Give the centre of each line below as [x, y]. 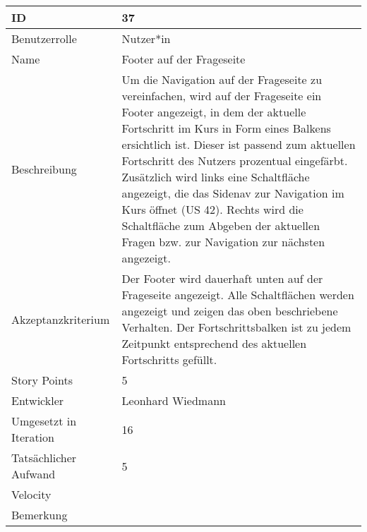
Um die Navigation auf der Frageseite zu [222, 79]
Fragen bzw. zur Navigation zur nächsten [223, 242]
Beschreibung [44, 169]
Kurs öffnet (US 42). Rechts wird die [212, 209]
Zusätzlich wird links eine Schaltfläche [216, 177]
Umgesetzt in [44, 421]
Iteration [33, 437]
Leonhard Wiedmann [174, 400]
